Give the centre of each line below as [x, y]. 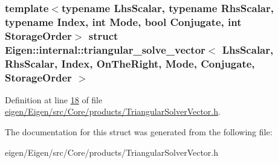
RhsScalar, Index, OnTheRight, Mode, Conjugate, [130, 63]
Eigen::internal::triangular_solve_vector [105, 49]
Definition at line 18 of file [54, 99]
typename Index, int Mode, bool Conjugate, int [123, 21]
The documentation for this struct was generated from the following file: [139, 132]
